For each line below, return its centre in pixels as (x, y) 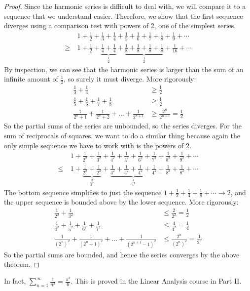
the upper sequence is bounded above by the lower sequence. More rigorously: (121, 202)
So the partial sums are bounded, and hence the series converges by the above (122, 254)
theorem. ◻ (22, 264)
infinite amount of (31, 79)
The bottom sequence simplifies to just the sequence (83, 192)
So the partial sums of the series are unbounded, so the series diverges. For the (123, 126)
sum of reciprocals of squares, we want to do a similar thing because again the (122, 135)
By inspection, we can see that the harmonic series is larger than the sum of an (124, 69)
